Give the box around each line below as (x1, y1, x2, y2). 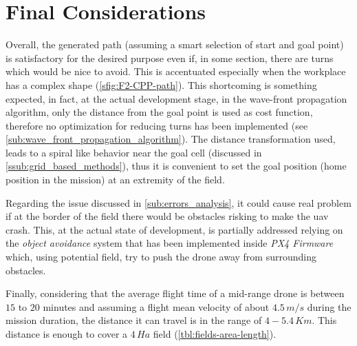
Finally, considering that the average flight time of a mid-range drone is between (6, 286, 345, 301)
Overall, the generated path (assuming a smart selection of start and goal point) (6, 37, 344, 52)
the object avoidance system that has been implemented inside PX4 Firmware (6, 236, 334, 250)
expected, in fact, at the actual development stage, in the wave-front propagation (6, 91, 347, 105)
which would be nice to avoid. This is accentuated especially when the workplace (6, 64, 346, 79)
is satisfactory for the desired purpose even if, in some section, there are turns (6, 50, 334, 65)
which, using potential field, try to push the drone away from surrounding (6, 250, 316, 264)
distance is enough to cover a (6, 327, 128, 340)
